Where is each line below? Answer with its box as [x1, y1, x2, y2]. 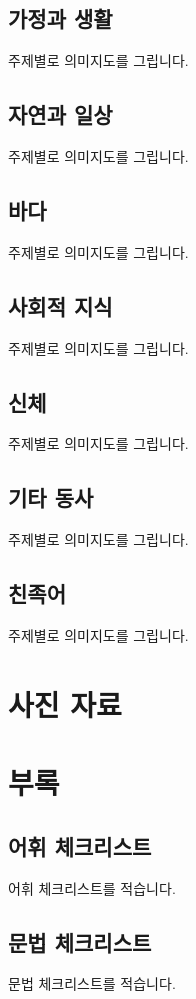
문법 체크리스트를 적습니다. [8, 973, 176, 994]
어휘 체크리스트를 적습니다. [8, 877, 176, 898]
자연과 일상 [8, 99, 113, 130]
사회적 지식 [8, 290, 113, 321]
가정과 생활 [8, 3, 113, 34]
